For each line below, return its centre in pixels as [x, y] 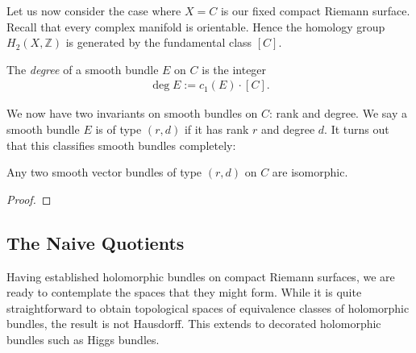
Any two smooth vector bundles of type [104, 172]
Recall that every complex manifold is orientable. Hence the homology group [196, 26]
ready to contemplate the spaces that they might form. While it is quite [184, 292]
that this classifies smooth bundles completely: [121, 145]
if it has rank [216, 129]
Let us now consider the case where [94, 10]
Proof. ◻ [29, 199]
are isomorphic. [310, 172]
